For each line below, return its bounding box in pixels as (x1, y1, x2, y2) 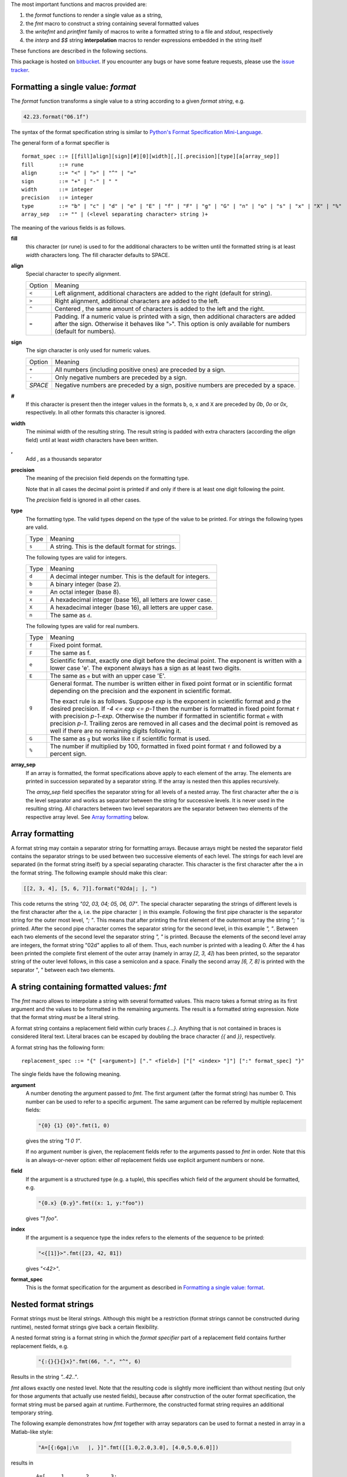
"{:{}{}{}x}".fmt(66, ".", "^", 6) (38, 1358, 141, 1365)
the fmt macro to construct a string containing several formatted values (25, 19, 199, 27)
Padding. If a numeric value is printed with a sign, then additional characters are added (54, 312, 296, 320)
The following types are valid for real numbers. (25, 622, 140, 629)
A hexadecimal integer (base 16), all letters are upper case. (50, 603, 214, 611)
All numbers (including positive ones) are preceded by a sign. (55, 365, 226, 373)
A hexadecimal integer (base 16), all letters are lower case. (50, 596, 212, 604)
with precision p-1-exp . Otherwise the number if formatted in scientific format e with (50, 712, 283, 720)
